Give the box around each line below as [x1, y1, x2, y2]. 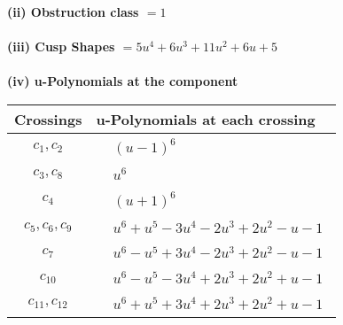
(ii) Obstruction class [7, 3, 139, 20]
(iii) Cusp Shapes [7, 37, 115, 56]
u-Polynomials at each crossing [96, 108, 316, 129]
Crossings [14, 108, 82, 129]
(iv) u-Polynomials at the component [7, 72, 238, 90]
